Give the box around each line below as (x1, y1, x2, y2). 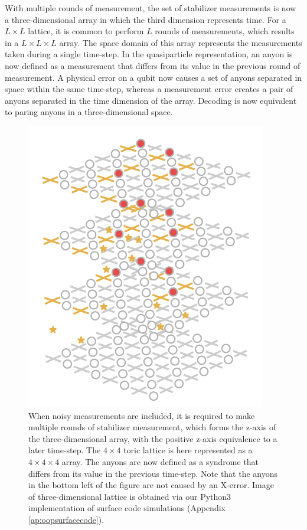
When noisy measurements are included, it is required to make (28, 409, 255, 421)
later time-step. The (28, 444, 101, 456)
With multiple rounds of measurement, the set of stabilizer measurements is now (5, 2, 296, 14)
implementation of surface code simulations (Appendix (28, 502, 226, 514)
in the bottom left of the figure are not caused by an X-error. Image (28, 479, 274, 491)
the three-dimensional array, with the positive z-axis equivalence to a (28, 432, 277, 444)
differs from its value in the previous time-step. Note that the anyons (28, 467, 278, 479)
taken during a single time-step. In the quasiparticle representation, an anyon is (5, 48, 293, 60)
